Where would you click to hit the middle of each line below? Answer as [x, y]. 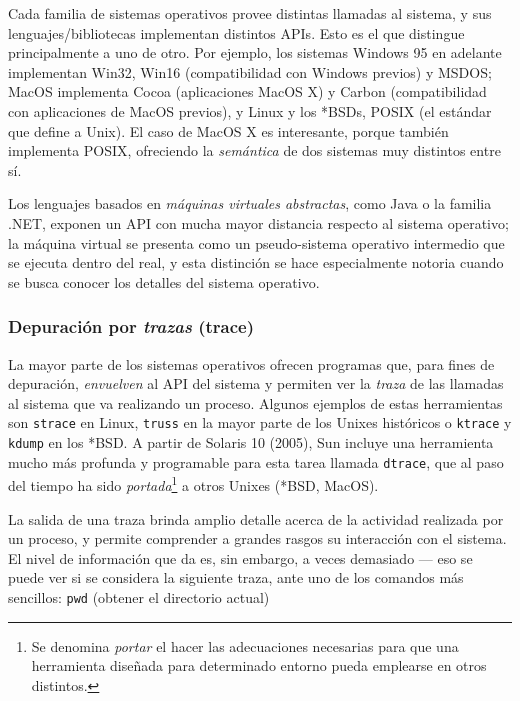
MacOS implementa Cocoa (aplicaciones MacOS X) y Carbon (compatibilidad [247, 91]
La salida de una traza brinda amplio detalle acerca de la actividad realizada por [256, 518]
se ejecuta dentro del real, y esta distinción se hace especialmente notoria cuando [256, 262]
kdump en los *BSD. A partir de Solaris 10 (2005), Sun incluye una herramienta [251, 441]
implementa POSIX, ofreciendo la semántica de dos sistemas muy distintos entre [254, 150]
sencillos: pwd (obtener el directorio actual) [139, 596]
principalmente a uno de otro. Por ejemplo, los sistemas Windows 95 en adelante [255, 52]
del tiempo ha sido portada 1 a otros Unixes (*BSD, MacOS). [193, 483]
